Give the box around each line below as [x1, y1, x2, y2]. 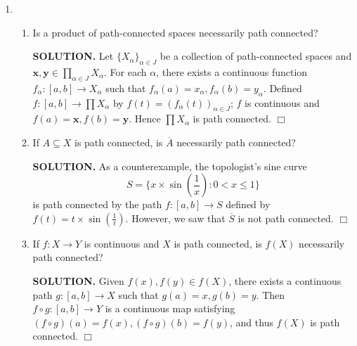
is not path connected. [238, 210, 334, 225]
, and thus [230, 314, 273, 329]
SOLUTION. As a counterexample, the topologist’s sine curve [32, 158, 307, 173]
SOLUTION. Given [32, 273, 124, 288]
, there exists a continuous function [156, 64, 308, 79]
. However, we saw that [125, 210, 226, 225]
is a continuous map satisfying [105, 301, 235, 316]
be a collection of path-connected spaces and [160, 49, 352, 63]
